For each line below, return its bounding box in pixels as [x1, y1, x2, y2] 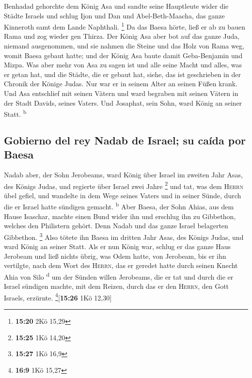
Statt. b [4, 108, 27, 119]
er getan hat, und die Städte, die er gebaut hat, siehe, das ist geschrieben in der [4, 69, 241, 79]
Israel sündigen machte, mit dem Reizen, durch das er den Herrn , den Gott [4, 281, 229, 291]
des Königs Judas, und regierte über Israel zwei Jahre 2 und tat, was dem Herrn [4, 179, 243, 191]
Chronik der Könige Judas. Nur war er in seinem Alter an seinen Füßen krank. [4, 79, 238, 89]
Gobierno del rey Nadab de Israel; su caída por [4, 132, 246, 147]
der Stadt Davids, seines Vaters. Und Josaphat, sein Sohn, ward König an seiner [4, 97, 242, 108]
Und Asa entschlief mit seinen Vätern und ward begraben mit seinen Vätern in [4, 88, 238, 98]
